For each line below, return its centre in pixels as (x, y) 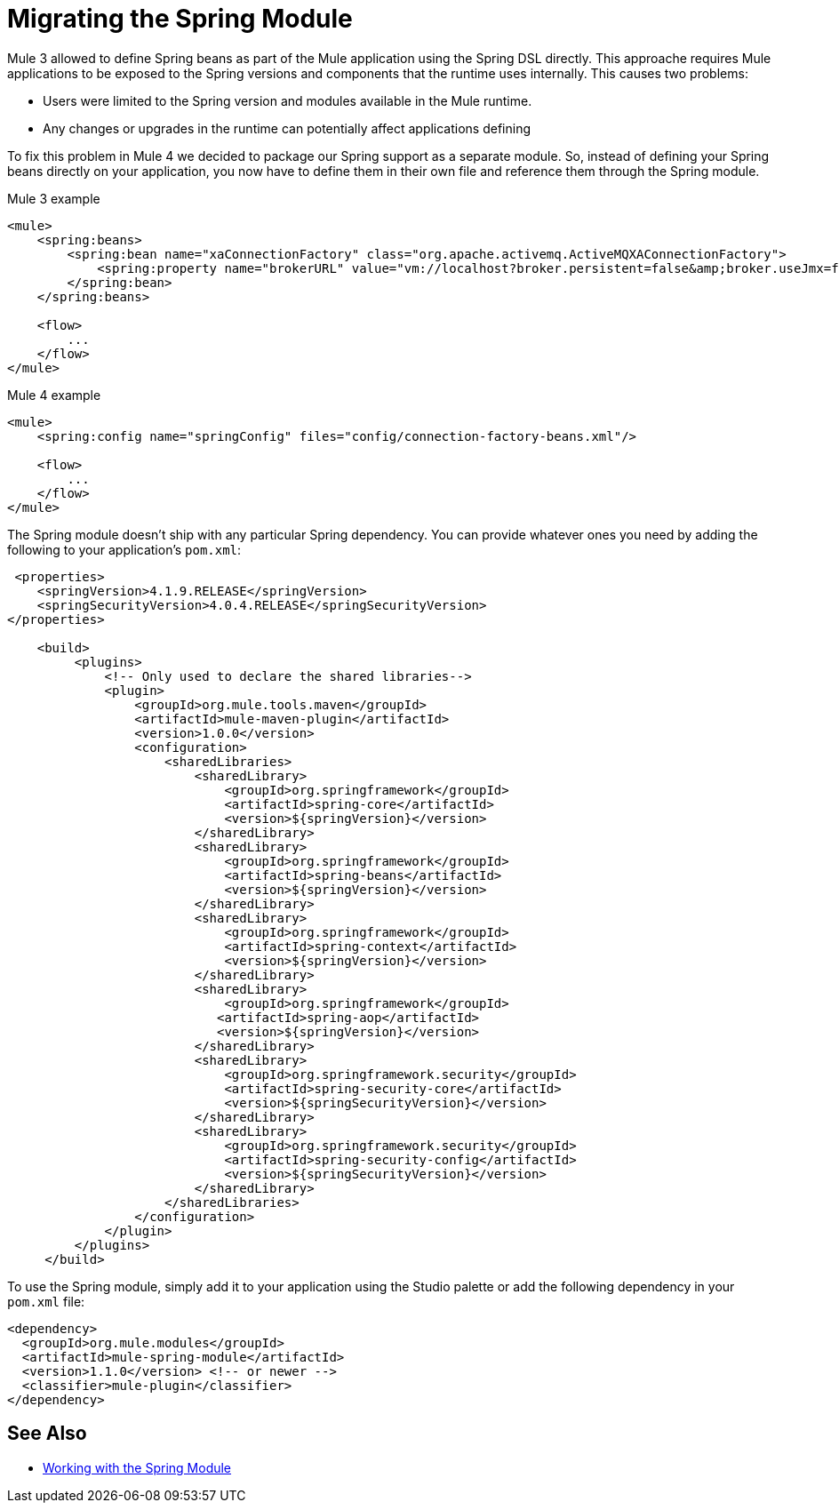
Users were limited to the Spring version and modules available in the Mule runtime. (288, 100)
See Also (47, 1434)
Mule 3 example (54, 198)
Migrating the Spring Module (180, 19)
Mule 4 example (54, 395)
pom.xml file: (46, 1301)
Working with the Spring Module (137, 1467)
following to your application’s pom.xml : (124, 549)
